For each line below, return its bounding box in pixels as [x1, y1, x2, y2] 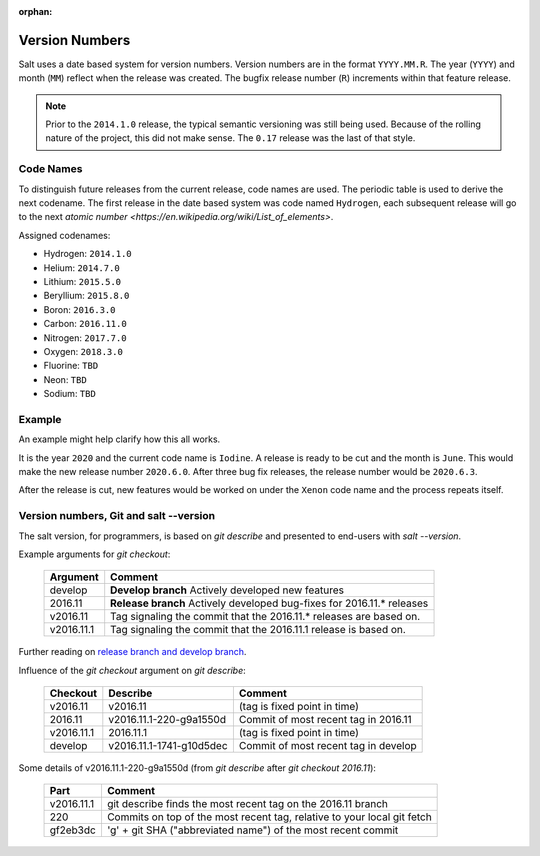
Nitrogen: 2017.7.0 [43, 331, 127, 344]
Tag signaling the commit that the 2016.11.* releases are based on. [110, 610, 421, 624]
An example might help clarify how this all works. [18, 433, 221, 445]
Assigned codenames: [18, 229, 111, 241]
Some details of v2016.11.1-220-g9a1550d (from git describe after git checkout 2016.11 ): [18, 762, 377, 774]
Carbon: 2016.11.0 [43, 318, 127, 330]
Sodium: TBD [43, 388, 97, 400]
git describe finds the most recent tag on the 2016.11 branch [106, 797, 389, 811]
